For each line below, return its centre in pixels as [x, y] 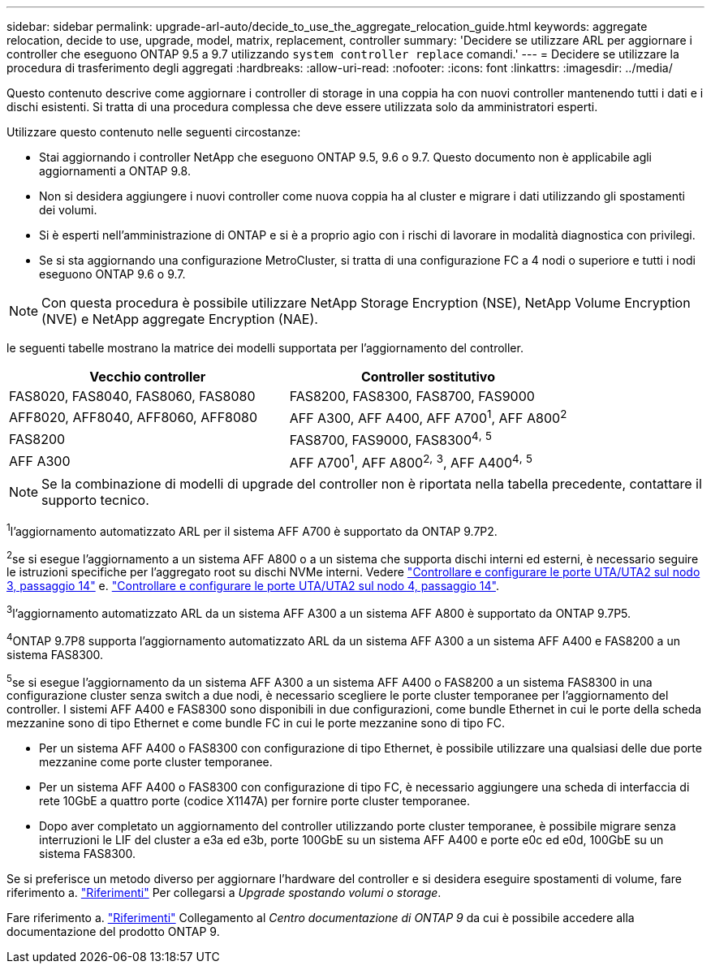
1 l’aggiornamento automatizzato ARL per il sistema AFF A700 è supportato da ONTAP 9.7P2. [252, 530]
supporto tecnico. [95, 500]
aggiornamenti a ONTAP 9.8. [115, 171]
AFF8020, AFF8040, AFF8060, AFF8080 [134, 417]
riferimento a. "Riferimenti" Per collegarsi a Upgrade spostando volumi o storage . [224, 893]
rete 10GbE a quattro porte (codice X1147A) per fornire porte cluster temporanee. [255, 801]
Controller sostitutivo [428, 377]
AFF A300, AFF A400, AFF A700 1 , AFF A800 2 [428, 417]
